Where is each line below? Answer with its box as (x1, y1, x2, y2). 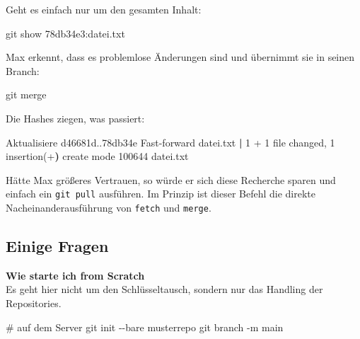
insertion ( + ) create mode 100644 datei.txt (6, 149, 189, 163)
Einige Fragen (6, 235, 109, 257)
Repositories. (6, 296, 62, 311)
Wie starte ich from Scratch (6, 268, 145, 282)
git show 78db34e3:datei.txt (6, 25, 125, 40)
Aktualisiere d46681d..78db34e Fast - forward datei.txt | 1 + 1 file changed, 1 (6, 134, 335, 149)
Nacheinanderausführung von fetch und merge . (6, 200, 211, 214)
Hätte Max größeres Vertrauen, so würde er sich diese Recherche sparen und (6, 172, 336, 187)
